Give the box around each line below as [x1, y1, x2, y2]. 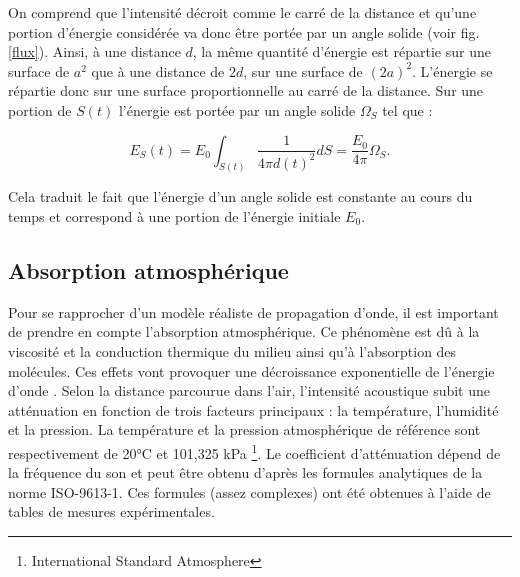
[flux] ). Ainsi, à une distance [8, 41, 181, 62]
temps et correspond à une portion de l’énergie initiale [8, 206, 341, 227]
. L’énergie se [412, 60, 493, 81]
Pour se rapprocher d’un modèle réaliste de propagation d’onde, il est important [8, 301, 499, 322]
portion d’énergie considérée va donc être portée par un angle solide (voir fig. [8, 21, 480, 42]
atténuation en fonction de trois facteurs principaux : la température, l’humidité [8, 399, 499, 420]
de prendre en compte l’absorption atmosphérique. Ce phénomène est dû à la [8, 321, 480, 342]
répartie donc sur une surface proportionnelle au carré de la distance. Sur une [8, 80, 484, 101]
